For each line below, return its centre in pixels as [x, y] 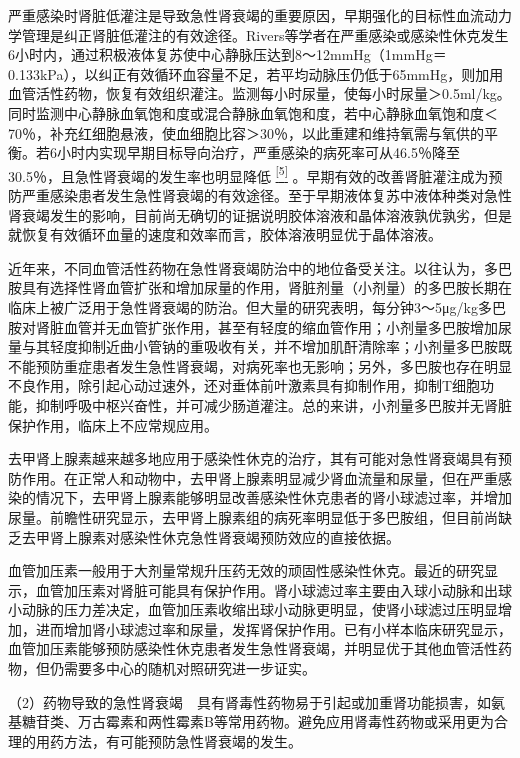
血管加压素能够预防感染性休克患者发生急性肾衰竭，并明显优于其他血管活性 [253, 648]
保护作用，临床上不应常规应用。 [113, 424]
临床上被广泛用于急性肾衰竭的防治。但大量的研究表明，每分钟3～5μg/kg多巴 [257, 306]
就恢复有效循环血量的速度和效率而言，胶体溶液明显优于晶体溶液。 [225, 234]
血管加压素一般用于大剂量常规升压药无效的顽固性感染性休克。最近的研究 [246, 570]
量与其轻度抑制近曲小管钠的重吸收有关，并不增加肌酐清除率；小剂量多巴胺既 [260, 346]
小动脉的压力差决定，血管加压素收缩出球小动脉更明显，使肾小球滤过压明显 [253, 609]
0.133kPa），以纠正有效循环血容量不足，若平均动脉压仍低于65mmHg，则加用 [256, 73]
